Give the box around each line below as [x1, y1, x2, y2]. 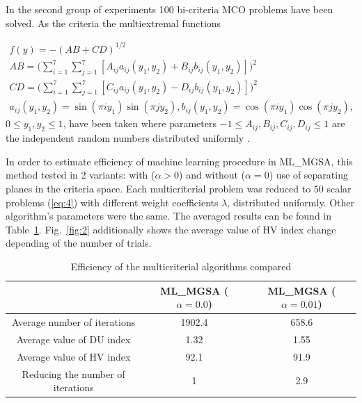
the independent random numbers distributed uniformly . [6, 131, 250, 145]
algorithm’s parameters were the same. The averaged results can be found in [6, 208, 332, 223]
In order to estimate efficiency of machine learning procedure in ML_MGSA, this [6, 154, 353, 168]
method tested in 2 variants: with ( [6, 167, 155, 182]
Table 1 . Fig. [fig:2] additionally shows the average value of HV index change [6, 222, 336, 236]
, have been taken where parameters [63, 116, 217, 131]
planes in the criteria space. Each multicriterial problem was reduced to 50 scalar [6, 181, 352, 195]
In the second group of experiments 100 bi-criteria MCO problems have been [6, 2, 333, 16]
